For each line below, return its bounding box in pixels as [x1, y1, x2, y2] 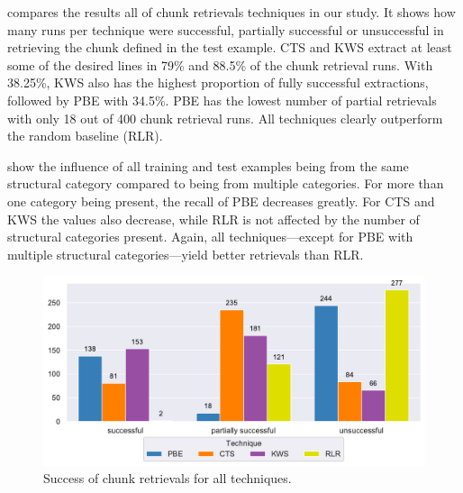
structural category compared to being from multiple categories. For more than [7, 174, 444, 193]
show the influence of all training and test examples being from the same [7, 156, 409, 175]
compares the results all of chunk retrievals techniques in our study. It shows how [7, 3, 456, 21]
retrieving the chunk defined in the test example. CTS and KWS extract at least [7, 38, 452, 57]
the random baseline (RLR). [7, 126, 163, 145]
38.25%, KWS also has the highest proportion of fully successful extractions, [7, 73, 429, 92]
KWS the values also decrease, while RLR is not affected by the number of [7, 209, 420, 228]
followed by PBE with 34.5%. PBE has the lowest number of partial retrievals [7, 90, 437, 109]
